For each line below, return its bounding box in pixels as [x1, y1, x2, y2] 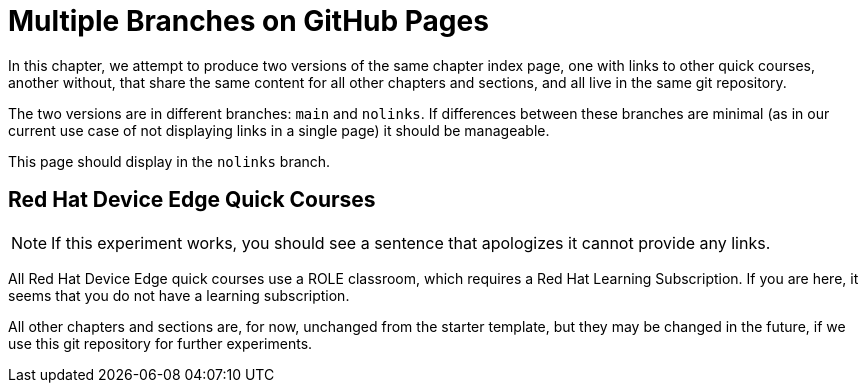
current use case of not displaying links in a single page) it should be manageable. [8, 121, 550, 139]
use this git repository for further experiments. [8, 334, 313, 352]
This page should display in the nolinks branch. [8, 152, 331, 170]
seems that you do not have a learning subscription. [8, 286, 350, 304]
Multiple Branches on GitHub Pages [8, 4, 489, 38]
